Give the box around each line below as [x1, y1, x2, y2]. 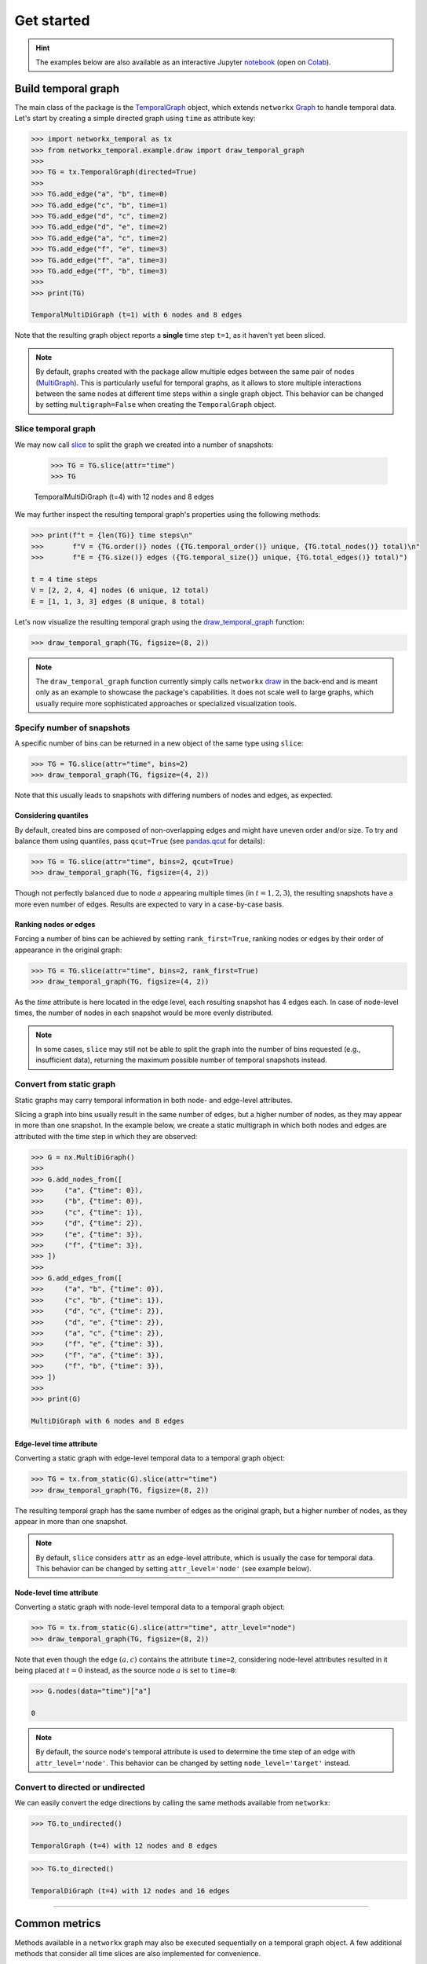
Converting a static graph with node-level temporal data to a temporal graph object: [14, 1603, 286, 1612]
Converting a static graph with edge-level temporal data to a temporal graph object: [14, 1453, 286, 1463]
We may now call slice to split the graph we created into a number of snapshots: [14, 440, 274, 449]
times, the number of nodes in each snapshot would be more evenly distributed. [14, 1008, 274, 1017]
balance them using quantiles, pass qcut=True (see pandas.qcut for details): [14, 837, 265, 846]
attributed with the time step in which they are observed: [14, 1131, 198, 1141]
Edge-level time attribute [14, 1438, 98, 1449]
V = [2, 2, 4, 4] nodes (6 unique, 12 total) [31, 586, 210, 595]
